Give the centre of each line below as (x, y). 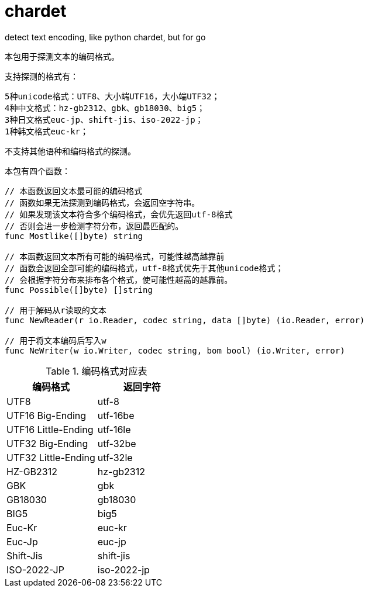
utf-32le (115, 457)
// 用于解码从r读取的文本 (56, 310)
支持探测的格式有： (42, 76)
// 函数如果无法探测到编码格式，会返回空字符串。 (102, 202)
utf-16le (114, 429)
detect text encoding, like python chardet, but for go (105, 37)
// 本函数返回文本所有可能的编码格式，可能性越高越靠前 (115, 256)
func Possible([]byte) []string (79, 290)
